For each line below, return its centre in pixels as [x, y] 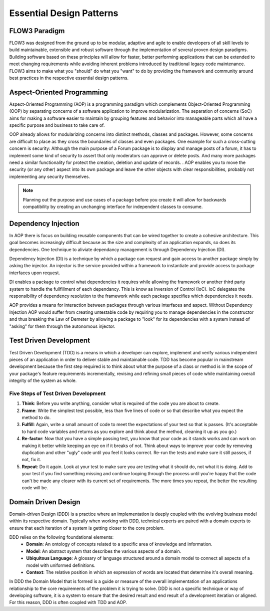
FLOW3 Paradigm [37, 31]
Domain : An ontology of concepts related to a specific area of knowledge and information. [119, 544]
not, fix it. [31, 460]
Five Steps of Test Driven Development [57, 393]
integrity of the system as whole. [43, 380]
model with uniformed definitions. [61, 565]
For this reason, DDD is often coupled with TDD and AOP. [68, 602]
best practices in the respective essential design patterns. [69, 78]
